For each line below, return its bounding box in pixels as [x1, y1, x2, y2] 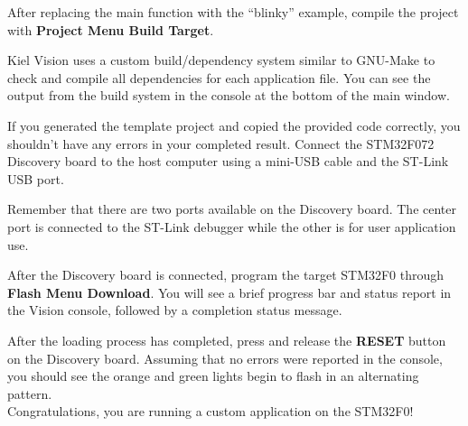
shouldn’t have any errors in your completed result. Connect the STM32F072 [7, 134, 435, 153]
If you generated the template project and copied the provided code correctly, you [7, 116, 461, 134]
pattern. [7, 384, 52, 403]
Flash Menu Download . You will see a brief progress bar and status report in [7, 282, 452, 301]
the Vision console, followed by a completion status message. [7, 301, 342, 319]
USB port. [7, 169, 64, 188]
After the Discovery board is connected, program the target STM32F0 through [7, 265, 445, 284]
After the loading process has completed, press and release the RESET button [7, 330, 446, 349]
